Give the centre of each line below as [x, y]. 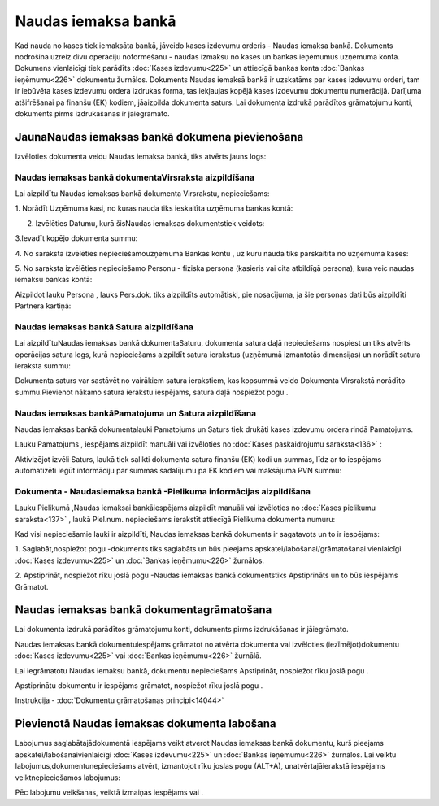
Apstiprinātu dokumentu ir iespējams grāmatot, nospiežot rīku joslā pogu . [139, 686]
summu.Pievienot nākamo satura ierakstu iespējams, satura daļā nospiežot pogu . [152, 392]
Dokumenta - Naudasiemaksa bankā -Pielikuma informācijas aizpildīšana [163, 491]
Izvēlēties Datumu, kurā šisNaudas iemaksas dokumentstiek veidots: [150, 223]
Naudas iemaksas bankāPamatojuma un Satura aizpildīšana [136, 413]
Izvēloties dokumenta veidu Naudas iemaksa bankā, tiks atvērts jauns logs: [141, 156]
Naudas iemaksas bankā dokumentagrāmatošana [143, 610]
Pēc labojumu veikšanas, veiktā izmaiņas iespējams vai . [109, 792]
